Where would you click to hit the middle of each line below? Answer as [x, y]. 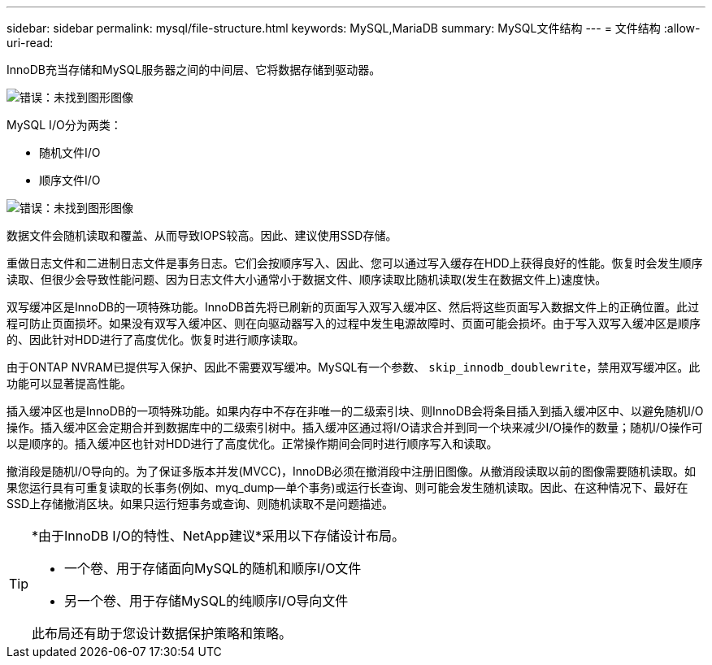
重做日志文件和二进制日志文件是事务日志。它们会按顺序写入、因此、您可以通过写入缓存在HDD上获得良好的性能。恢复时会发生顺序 [355, 263]
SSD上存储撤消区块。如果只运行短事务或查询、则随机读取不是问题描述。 [200, 504]
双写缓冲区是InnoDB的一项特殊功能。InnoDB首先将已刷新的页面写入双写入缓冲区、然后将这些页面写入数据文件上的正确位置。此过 [353, 307]
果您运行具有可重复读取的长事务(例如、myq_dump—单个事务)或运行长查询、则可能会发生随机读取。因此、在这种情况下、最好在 [347, 487]
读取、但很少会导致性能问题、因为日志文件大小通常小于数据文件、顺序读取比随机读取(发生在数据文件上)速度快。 [307, 279]
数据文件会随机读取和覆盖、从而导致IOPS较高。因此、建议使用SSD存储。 [202, 235]
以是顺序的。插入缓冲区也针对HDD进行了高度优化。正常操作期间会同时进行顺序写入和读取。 [252, 443]
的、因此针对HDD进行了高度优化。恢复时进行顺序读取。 [156, 339]
